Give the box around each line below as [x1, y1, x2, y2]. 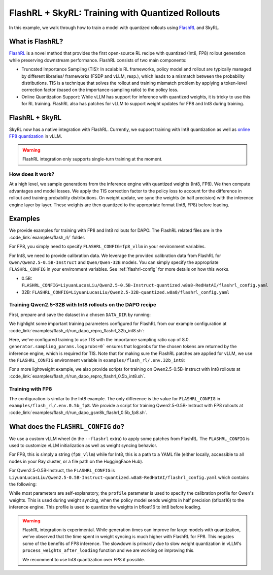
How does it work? [9, 171, 55, 178]
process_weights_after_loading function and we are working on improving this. [22, 547, 195, 553]
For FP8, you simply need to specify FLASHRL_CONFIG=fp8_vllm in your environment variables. [9, 244, 206, 250]
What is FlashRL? [9, 37, 64, 46]
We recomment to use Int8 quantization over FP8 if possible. [22, 556, 145, 562]
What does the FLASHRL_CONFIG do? [9, 422, 125, 431]
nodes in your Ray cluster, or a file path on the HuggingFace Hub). [9, 458, 143, 464]
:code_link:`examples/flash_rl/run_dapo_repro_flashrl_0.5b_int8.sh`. [9, 373, 146, 379]
